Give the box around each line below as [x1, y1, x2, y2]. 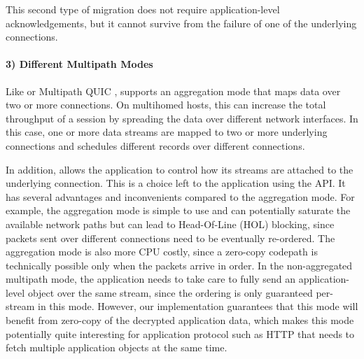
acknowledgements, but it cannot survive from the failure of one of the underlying [6, 15, 357, 30]
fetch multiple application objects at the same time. [6, 340, 227, 355]
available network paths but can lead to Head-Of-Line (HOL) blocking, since [6, 216, 335, 231]
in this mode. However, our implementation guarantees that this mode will [37, 299, 358, 314]
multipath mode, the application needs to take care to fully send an [6, 272, 295, 286]
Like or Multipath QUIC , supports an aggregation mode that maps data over [6, 83, 341, 98]
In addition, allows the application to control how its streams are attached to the [6, 162, 353, 176]
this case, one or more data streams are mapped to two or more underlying [6, 125, 328, 139]
